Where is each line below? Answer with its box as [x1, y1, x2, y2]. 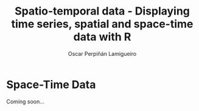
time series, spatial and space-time [11, 17, 194, 31]
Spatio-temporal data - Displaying [14, 4, 190, 18]
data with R [73, 30, 131, 44]
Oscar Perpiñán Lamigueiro [68, 50, 137, 57]
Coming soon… [6, 98, 44, 105]
